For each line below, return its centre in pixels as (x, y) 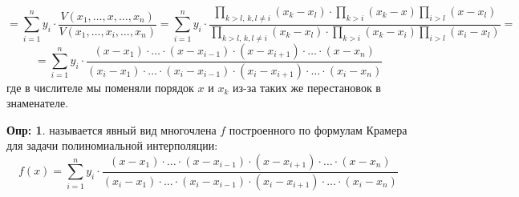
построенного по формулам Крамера (318, 129)
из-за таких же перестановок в (306, 87)
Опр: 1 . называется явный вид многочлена (112, 129)
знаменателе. (38, 103)
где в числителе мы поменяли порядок (100, 87)
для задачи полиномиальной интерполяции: (112, 145)
